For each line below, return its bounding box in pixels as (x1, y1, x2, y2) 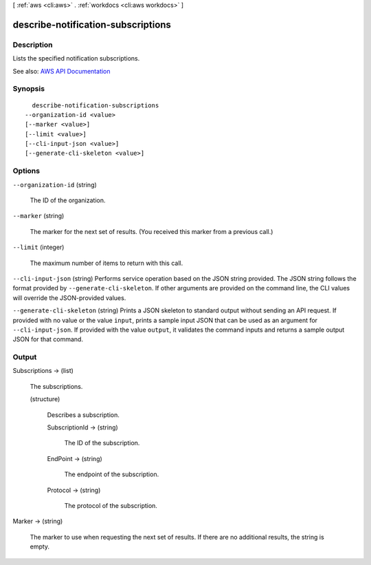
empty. (30, 542, 50, 551)
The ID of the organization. (30, 196, 106, 204)
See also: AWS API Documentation (12, 67, 111, 75)
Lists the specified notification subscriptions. (12, 54, 140, 63)
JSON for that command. (12, 335, 84, 343)
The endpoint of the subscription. (64, 470, 159, 478)
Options (12, 166, 41, 175)
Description (12, 40, 53, 50)
